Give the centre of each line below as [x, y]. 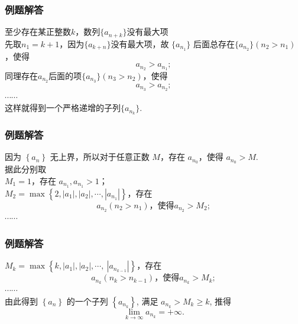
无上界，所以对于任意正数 [100, 157]
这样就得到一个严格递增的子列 [63, 108]
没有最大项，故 [140, 43]
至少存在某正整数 [38, 32]
